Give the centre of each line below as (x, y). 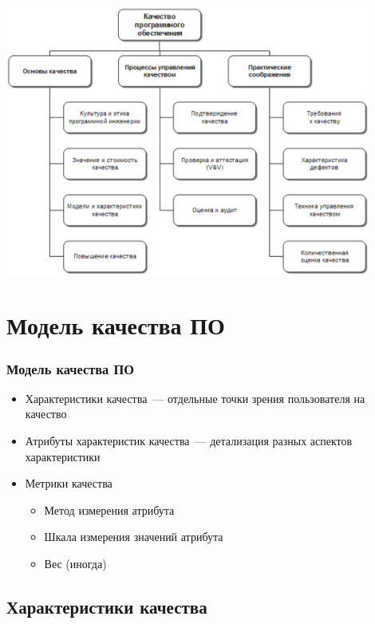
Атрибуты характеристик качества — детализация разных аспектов (189, 441)
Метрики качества (69, 483)
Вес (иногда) (75, 563)
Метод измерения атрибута (109, 509)
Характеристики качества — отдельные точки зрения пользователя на (195, 398)
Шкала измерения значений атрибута (134, 537)
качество (46, 414)
